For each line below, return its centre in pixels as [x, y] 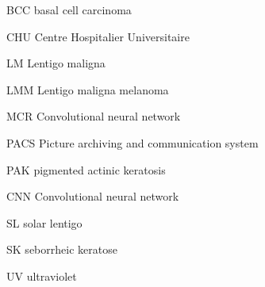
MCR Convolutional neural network [94, 116]
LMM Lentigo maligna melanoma [88, 89]
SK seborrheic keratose [62, 249]
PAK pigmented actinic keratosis [86, 169]
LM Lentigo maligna [56, 63]
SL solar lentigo [44, 222]
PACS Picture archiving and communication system [132, 142]
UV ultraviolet [42, 276]
